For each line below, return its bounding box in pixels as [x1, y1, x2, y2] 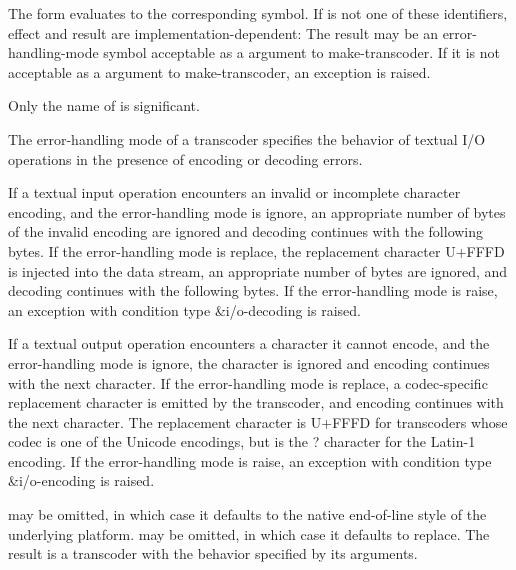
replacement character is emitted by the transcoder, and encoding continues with [8, 392, 504, 413]
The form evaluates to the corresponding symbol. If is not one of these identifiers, [8, 3, 508, 23]
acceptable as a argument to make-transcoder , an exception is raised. [8, 61, 431, 82]
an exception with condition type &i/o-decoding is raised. [8, 299, 361, 320]
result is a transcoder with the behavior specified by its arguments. [8, 543, 418, 564]
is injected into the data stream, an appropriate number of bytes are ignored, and [8, 260, 508, 281]
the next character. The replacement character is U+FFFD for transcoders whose [8, 411, 508, 432]
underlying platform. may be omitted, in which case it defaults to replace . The [8, 523, 490, 544]
